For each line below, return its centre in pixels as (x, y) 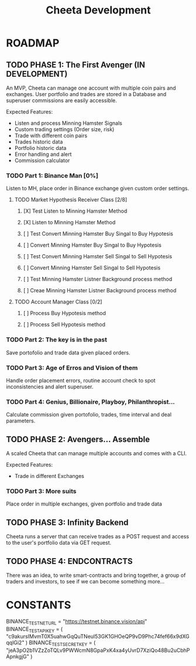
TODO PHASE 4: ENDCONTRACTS (69, 561)
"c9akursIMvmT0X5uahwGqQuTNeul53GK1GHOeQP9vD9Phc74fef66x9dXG (98, 637)
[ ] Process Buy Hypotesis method (65, 313)
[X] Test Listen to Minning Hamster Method (75, 211)
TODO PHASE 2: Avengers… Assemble (78, 439)
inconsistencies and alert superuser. (50, 387)
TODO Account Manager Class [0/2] (58, 302)
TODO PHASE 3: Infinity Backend (67, 522)
